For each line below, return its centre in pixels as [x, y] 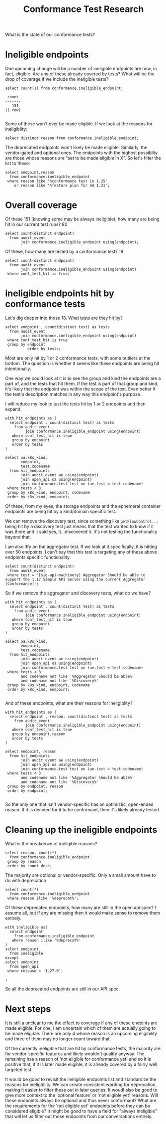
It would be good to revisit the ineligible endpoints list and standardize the [81, 1079]
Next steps [28, 1009]
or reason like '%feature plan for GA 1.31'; [62, 186]
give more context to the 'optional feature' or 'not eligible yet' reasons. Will [82, 1095]
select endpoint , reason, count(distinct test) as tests [71, 717]
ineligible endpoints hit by [60, 293]
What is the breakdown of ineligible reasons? [51, 843]
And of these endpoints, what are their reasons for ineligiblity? [69, 703]
